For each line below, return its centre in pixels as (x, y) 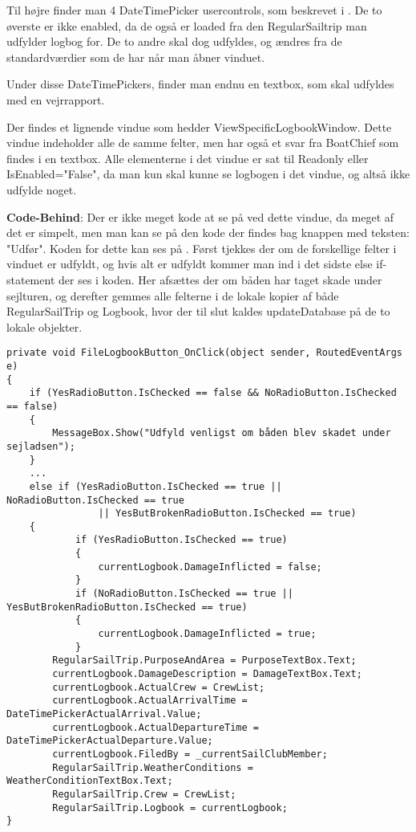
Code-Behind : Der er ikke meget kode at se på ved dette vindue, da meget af (200, 216)
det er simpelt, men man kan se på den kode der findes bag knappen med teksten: (208, 232)
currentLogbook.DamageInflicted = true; (207, 634)
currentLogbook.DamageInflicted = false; (210, 567)
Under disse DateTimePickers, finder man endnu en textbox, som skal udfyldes (200, 84)
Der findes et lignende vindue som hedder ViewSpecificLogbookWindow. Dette (199, 126)
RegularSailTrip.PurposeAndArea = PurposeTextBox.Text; (204, 661)
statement (31, 279)
